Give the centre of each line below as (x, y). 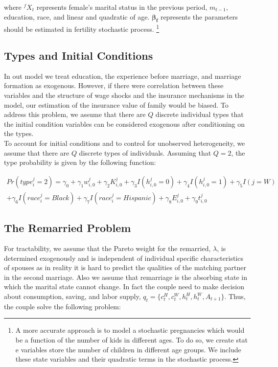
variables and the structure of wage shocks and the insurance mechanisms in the (124, 95)
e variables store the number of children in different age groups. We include (128, 349)
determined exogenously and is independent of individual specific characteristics (124, 258)
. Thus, (235, 296)
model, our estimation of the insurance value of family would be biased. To (116, 104)
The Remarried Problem (68, 228)
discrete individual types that (199, 114)
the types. (19, 133)
